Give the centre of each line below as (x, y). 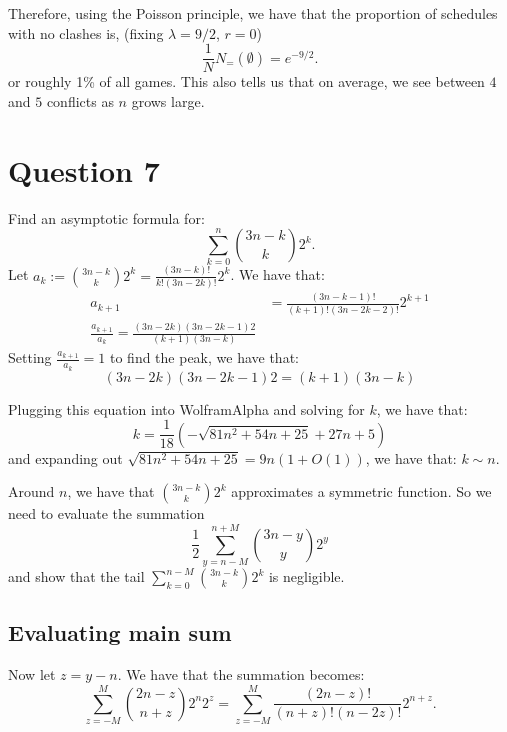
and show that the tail (76, 576)
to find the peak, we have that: (204, 357)
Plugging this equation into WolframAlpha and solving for (186, 408)
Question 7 (84, 169)
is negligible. (306, 576)
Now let (32, 674)
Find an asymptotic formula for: (106, 217)
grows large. (168, 100)
